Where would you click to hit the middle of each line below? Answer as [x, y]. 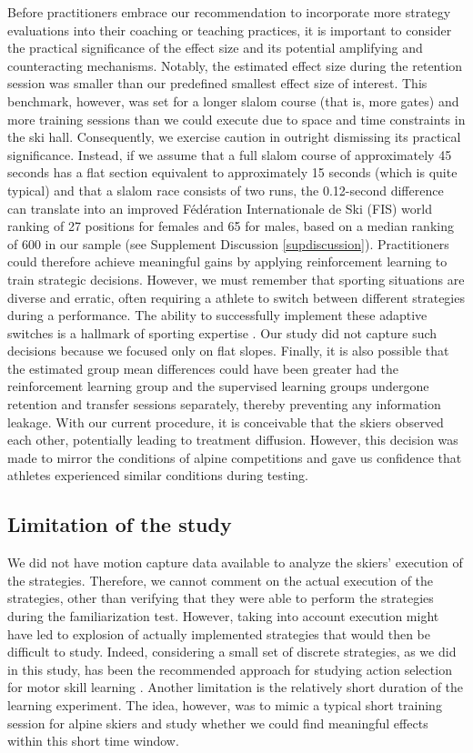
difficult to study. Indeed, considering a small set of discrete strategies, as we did [232, 652]
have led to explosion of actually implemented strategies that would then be [219, 633]
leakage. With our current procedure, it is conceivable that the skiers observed [226, 422]
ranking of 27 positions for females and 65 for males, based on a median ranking [231, 226]
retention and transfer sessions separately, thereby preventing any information [224, 404]
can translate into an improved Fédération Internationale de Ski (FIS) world [220, 208]
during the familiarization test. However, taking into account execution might [223, 616]
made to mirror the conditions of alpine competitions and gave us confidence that [235, 457]
